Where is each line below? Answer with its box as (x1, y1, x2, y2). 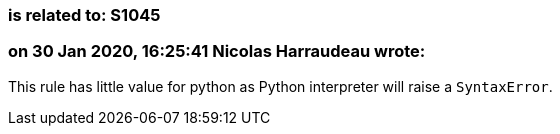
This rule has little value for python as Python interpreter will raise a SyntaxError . (8, 77, 553, 95)
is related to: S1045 (8, 5, 161, 25)
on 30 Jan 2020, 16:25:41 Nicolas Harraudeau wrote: (8, 41, 426, 62)
